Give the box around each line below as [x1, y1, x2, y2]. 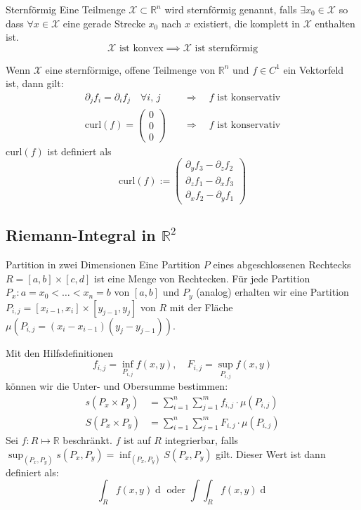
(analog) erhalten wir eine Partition [196, 285, 349, 299]
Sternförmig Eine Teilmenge [6, 2, 126, 16]
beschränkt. [63, 433, 112, 447]
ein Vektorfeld [283, 62, 344, 77]
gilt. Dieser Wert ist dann [216, 446, 326, 461]
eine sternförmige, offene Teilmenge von [45, 62, 216, 77]
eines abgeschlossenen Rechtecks [213, 256, 351, 271]
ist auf [124, 433, 151, 447]
